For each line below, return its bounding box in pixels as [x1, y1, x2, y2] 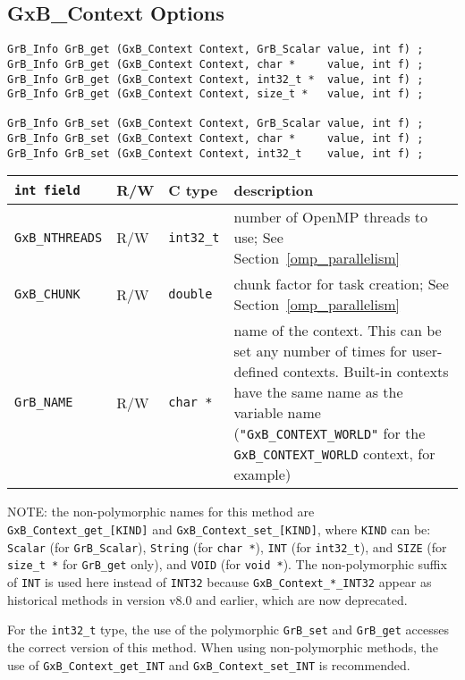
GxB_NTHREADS [14, 230, 103, 245]
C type [168, 180, 218, 201]
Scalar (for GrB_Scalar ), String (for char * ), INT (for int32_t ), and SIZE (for [7, 537, 447, 556]
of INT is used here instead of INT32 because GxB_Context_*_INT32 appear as [7, 573, 432, 592]
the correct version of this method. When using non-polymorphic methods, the [7, 637, 438, 656]
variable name [233, 402, 321, 424]
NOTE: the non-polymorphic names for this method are [7, 502, 315, 521]
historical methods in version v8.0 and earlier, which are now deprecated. [7, 590, 408, 609]
